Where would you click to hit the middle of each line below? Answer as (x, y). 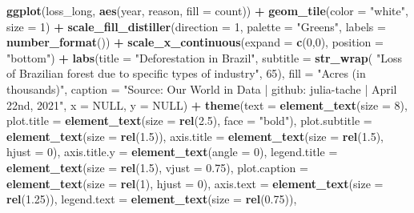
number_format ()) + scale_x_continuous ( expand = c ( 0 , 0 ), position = (195, 42)
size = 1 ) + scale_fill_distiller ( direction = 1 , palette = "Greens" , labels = (196, 26)
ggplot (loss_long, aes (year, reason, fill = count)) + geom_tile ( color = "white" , (207, 10)
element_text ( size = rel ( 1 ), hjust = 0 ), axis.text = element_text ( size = (195, 183)
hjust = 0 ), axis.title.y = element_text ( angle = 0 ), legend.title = (172, 152)
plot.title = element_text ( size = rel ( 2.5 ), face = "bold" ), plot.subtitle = (189, 121)
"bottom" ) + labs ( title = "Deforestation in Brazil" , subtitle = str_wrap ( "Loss (204, 57)
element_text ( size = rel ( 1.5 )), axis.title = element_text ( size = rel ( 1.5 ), (195, 136)
